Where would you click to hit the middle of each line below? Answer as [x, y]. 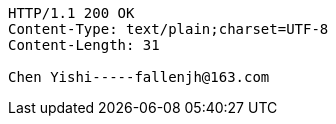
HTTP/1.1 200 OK [71, 13]
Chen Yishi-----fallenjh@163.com [139, 77]
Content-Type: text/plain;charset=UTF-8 [168, 29]
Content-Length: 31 [84, 45]
